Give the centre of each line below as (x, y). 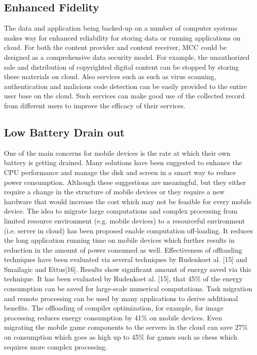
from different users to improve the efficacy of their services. (95, 105)
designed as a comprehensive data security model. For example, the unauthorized (127, 57)
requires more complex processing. (56, 346)
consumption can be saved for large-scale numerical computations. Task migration (128, 288)
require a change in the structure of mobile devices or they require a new (114, 192)
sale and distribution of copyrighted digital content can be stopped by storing (121, 67)
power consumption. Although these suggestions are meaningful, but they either (125, 182)
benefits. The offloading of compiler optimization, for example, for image (114, 308)
